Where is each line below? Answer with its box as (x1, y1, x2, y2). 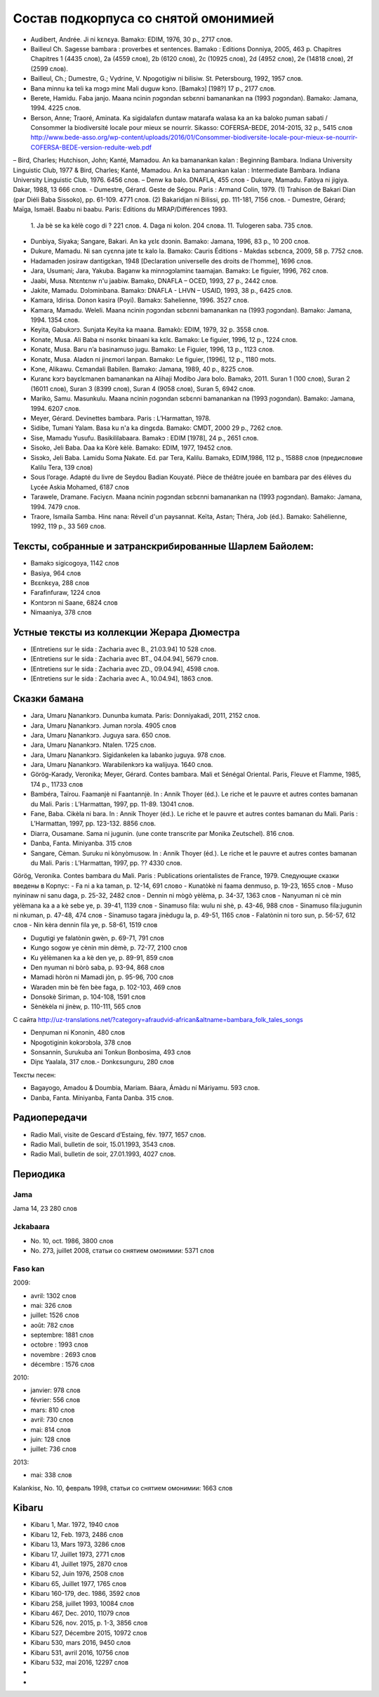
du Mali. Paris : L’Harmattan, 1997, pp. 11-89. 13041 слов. (30, 799, 194, 808)
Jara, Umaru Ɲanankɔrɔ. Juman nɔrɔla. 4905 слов (30, 721, 177, 730)
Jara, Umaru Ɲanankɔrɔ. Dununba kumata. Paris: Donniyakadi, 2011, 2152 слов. (30, 712, 260, 720)
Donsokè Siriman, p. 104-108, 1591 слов (30, 992, 146, 1001)
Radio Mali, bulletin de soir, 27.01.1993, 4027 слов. (30, 1150, 176, 1158)
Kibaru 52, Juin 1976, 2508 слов (30, 1570, 124, 1578)
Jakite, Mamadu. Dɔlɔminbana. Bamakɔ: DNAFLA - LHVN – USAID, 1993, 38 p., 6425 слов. (30, 286, 293, 294)
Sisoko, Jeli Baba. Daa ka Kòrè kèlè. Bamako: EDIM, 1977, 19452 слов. (30, 443, 233, 452)
